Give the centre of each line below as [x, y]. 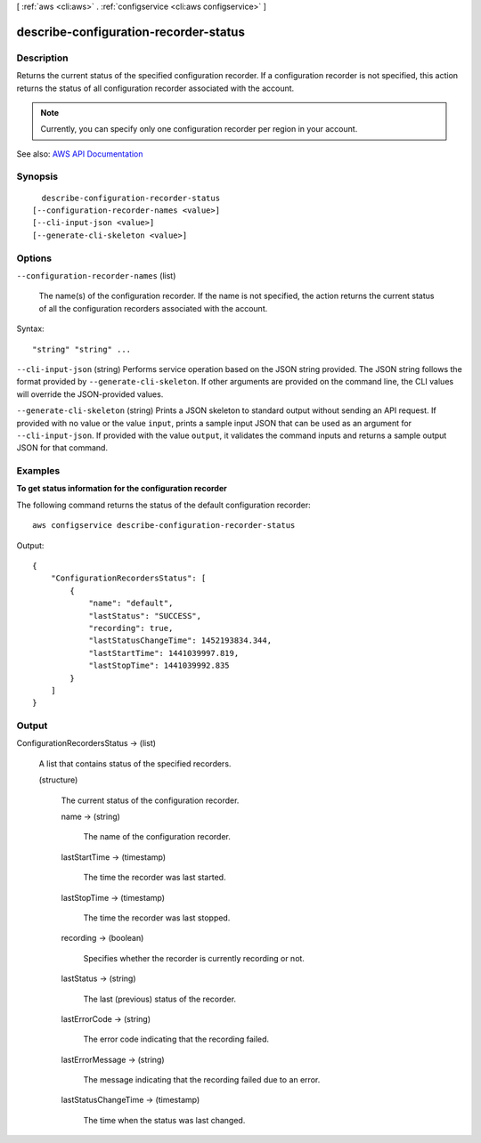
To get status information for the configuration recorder [122, 489]
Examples [38, 471]
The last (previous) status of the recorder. [159, 999]
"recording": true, [131, 628]
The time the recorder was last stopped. [157, 918]
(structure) [58, 780]
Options [34, 258]
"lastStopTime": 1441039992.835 [159, 666]
